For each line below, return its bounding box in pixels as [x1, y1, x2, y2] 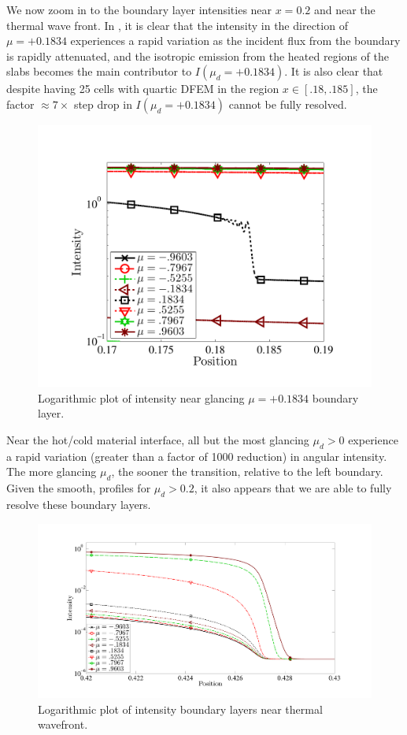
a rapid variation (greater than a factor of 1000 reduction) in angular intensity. [6, 447, 387, 464]
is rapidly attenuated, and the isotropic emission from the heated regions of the [6, 47, 389, 64]
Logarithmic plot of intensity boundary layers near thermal [38, 700, 323, 717]
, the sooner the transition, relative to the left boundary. [111, 463, 383, 480]
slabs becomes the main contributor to [6, 63, 192, 80]
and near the [313, 2, 376, 17]
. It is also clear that [284, 63, 383, 80]
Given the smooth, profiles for [6, 480, 151, 496]
